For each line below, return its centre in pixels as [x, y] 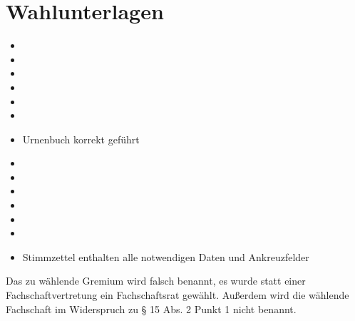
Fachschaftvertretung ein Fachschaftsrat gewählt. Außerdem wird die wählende [177, 295]
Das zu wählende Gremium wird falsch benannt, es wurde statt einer [156, 281]
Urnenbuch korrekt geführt [81, 139]
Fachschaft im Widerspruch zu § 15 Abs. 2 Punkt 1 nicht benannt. [151, 309]
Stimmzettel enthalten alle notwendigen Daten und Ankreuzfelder [166, 256]
